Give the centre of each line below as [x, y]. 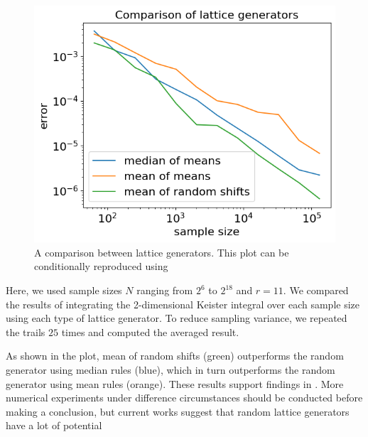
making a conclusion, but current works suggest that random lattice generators [178, 411]
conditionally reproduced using [101, 266]
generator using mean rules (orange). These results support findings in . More [175, 383]
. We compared [316, 290]
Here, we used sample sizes [64, 290]
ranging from [165, 290]
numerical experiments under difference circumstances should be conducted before [184, 398]
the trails [26, 331]
